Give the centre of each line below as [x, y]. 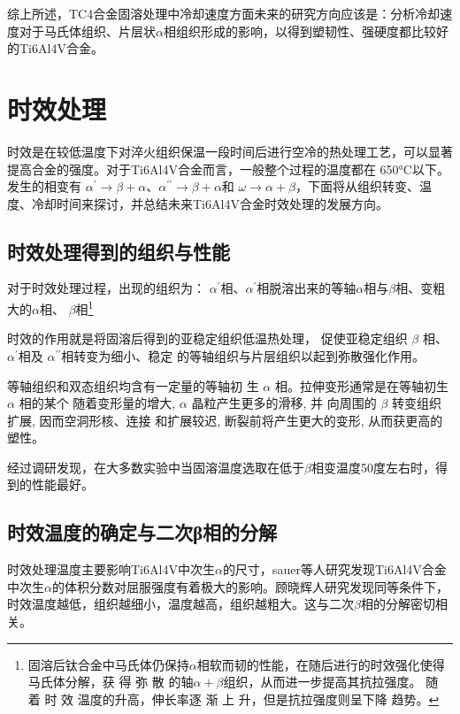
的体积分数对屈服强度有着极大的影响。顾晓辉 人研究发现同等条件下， [250, 586]
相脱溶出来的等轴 [307, 288]
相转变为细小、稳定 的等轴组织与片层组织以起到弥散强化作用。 [243, 355]
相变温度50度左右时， [373, 467]
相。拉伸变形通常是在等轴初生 [361, 385]
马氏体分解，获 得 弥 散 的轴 [111, 682]
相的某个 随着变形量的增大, [97, 403]
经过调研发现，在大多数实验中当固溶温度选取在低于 [156, 467]
